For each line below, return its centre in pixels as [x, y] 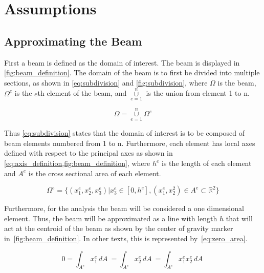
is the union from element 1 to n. [198, 93]
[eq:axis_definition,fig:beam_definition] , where [77, 163]
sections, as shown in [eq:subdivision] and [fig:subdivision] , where [106, 82]
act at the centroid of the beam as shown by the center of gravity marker [119, 228]
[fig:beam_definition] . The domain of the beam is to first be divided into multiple [132, 72]
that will [239, 218]
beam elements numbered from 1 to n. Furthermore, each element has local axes [130, 143]
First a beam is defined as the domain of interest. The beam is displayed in [122, 62]
